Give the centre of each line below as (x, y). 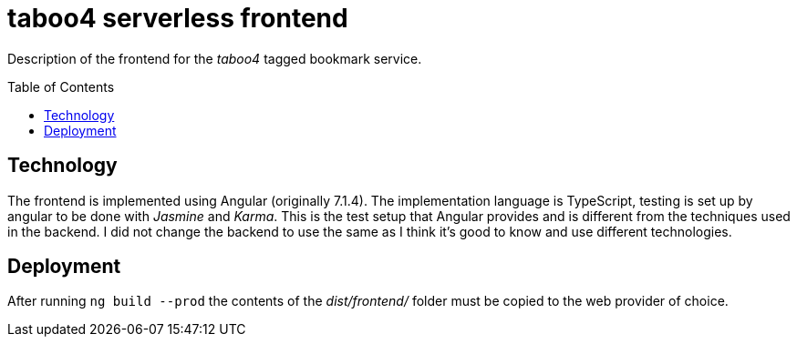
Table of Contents (61, 86)
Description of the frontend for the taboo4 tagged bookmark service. (215, 58)
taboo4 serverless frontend (178, 18)
